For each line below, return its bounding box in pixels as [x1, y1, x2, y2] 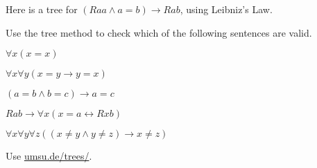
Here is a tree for [6, 2, 78, 16]
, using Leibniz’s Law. [180, 2, 273, 16]
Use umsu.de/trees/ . [6, 149, 92, 163]
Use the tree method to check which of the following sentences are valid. [6, 25, 312, 39]
